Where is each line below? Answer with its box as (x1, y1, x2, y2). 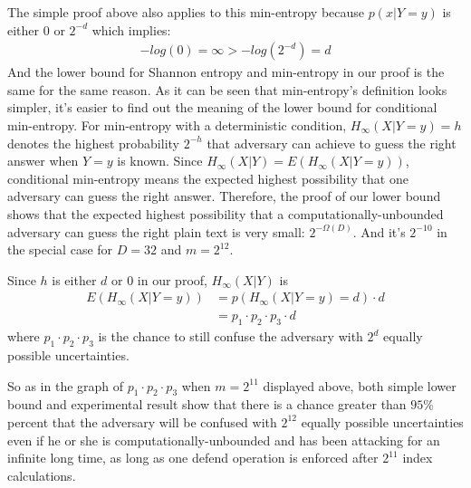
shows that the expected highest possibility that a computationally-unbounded (7, 204, 444, 223)
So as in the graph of (7, 376, 124, 395)
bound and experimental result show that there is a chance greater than (7, 395, 407, 414)
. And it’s (352, 222, 406, 241)
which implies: (91, 20, 171, 39)
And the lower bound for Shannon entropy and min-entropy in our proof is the (7, 62, 445, 81)
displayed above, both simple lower (263, 376, 457, 395)
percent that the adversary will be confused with (7, 412, 277, 431)
